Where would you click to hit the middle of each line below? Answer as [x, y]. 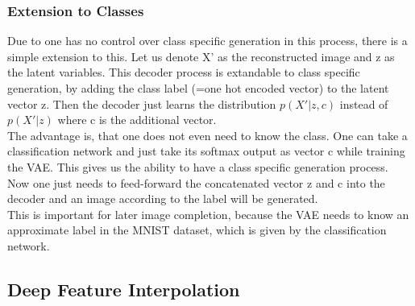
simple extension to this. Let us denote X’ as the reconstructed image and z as [201, 56]
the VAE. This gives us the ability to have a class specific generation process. [198, 166]
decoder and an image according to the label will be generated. [163, 198]
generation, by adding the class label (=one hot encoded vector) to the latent [198, 88]
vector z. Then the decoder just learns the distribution [142, 103]
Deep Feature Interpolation [124, 289]
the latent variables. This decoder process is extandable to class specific [184, 72]
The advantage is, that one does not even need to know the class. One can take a [207, 135]
